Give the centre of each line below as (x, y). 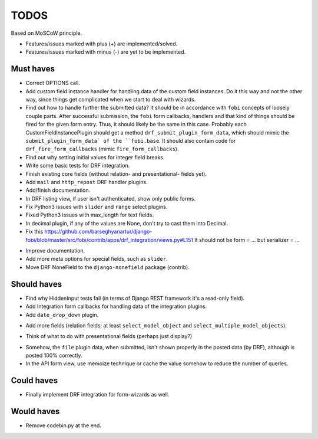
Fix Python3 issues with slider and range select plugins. (97, 207)
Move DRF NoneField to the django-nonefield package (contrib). (107, 267)
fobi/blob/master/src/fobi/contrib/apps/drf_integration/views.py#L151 (110, 240)
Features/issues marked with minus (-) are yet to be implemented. (106, 52)
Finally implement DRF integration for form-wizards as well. (97, 395)
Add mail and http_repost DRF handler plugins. (87, 182)
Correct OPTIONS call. (53, 83)
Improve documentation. (55, 251)
